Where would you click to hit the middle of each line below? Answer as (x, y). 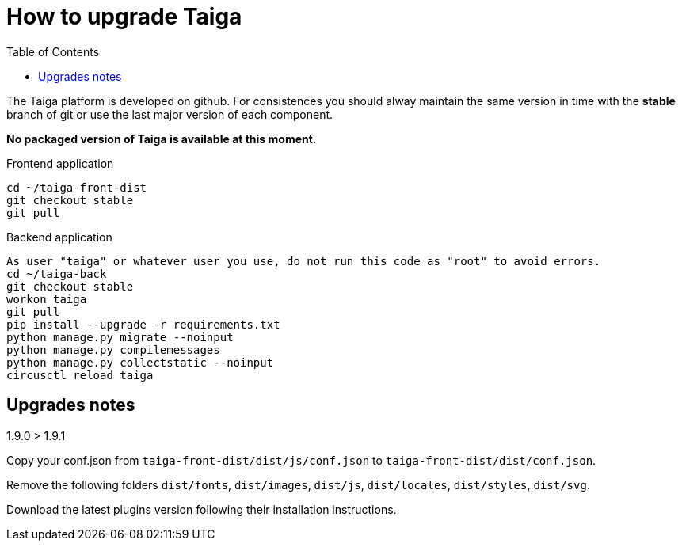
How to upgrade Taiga (124, 17)
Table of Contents (53, 51)
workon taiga (47, 299)
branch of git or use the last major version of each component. (170, 114)
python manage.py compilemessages (113, 349)
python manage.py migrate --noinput (120, 337)
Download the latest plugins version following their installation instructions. (202, 509)
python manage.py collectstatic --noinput (140, 362)
